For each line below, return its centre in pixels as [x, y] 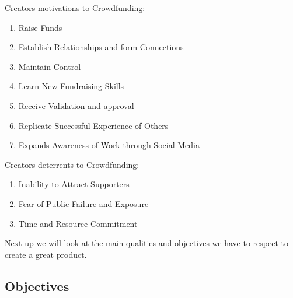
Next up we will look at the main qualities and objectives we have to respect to [146, 243]
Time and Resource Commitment [78, 223]
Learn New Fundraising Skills [71, 86]
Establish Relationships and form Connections [101, 47]
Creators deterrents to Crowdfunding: [72, 164]
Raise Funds [40, 27]
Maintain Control [50, 66]
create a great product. [46, 254]
